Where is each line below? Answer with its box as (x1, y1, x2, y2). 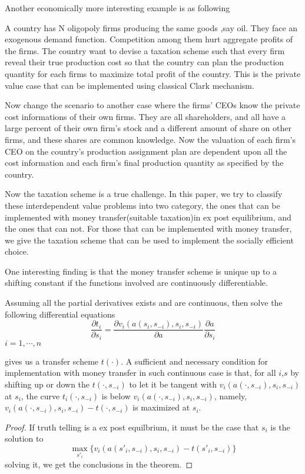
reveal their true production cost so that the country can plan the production (5, 56, 284, 68)
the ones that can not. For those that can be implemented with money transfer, (5, 222, 292, 235)
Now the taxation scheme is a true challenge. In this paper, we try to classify (5, 188, 283, 200)
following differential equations (5, 308, 115, 320)
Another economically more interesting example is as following (5, 2, 230, 14)
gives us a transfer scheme (5, 355, 99, 367)
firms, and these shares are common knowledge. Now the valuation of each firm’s (5, 133, 296, 145)
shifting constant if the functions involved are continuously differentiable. (5, 276, 268, 289)
